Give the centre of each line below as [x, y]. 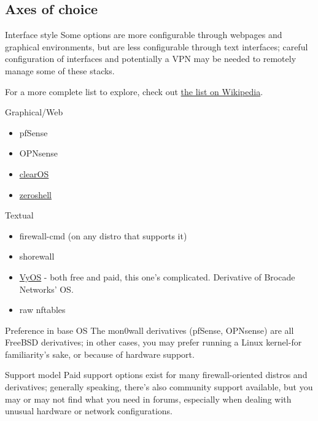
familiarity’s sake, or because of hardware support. [100, 354]
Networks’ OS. [46, 289]
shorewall [37, 256]
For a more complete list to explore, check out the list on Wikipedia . [134, 91]
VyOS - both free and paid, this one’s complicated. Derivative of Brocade [157, 276]
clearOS [34, 173]
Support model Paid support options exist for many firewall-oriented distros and [156, 375]
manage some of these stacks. [60, 70]
